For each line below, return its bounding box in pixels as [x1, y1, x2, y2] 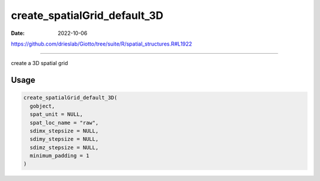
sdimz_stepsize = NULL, [30, 144, 99, 151]
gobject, [30, 102, 55, 109]
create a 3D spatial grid [11, 60, 68, 67]
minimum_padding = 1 [30, 153, 89, 159]
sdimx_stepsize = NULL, [30, 127, 99, 134]
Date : [11, 30, 25, 37]
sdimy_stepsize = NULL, [30, 136, 99, 143]
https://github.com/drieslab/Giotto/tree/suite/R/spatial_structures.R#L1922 [11, 40, 193, 47]
